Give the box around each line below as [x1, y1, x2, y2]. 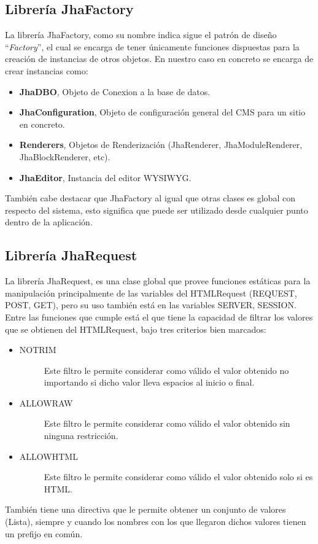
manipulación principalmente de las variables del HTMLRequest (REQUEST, [5, 286, 297, 299]
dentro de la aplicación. [5, 216, 93, 228]
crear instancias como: [5, 64, 88, 77]
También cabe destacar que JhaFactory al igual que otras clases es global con [5, 192, 295, 204]
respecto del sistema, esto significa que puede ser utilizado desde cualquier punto [5, 203, 308, 216]
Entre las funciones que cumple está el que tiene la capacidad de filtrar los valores [5, 310, 313, 323]
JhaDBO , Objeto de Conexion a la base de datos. [19, 85, 211, 98]
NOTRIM [19, 343, 56, 356]
